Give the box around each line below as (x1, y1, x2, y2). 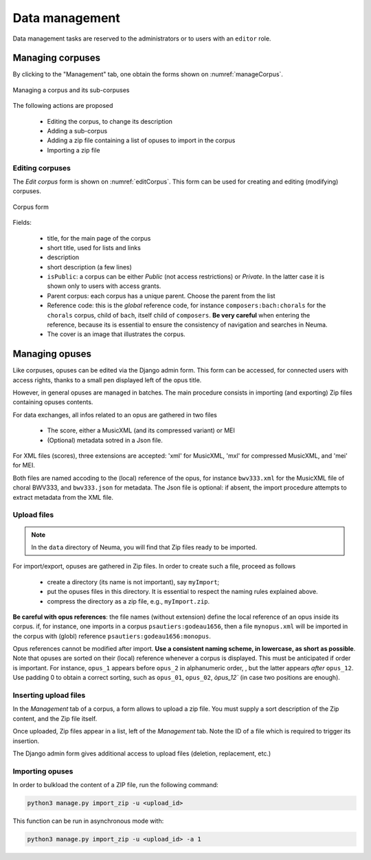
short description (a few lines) (47, 263, 132, 271)
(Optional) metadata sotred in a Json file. (47, 436, 163, 444)
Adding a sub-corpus (47, 127, 108, 135)
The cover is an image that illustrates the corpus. (47, 330, 185, 338)
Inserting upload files (12, 691, 86, 701)
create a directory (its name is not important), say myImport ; (47, 577, 220, 586)
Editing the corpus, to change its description (47, 117, 173, 125)
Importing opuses (12, 767, 74, 776)
